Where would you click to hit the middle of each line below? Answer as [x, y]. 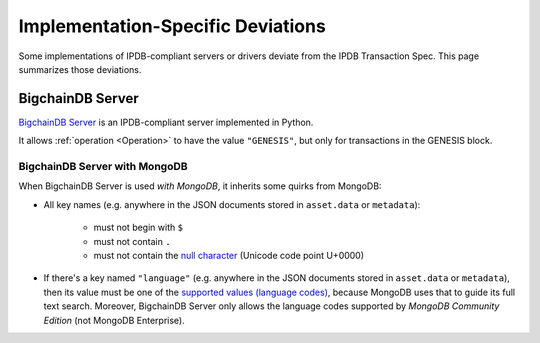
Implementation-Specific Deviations [172, 26]
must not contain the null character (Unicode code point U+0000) [229, 255]
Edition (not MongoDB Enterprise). [114, 320]
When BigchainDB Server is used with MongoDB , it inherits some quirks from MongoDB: [200, 186]
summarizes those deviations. [80, 69]
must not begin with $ [138, 227]
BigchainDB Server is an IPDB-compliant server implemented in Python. [166, 122]
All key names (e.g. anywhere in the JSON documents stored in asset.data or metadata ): [232, 204]
